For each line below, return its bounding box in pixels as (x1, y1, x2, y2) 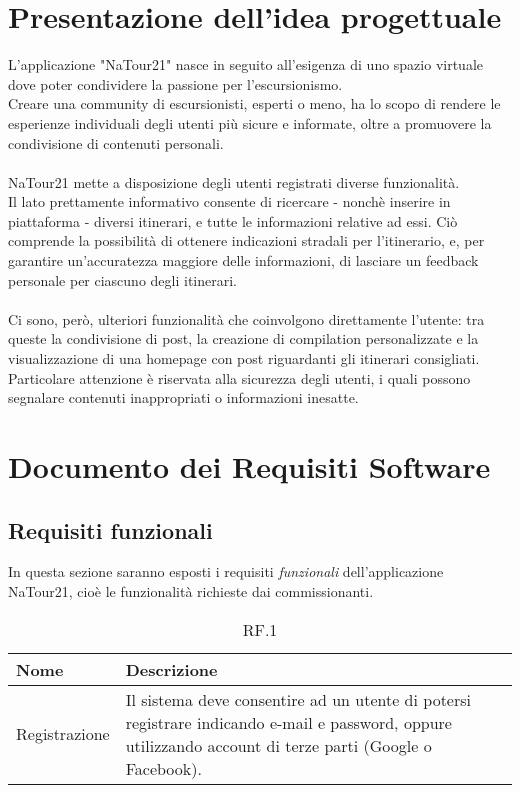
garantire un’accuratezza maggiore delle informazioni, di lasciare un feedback (8, 250, 479, 271)
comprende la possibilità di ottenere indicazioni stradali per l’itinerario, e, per (8, 230, 485, 251)
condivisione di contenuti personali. (8, 132, 224, 153)
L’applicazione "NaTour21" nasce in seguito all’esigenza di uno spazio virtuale (8, 54, 484, 75)
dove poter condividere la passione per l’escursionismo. (8, 73, 343, 94)
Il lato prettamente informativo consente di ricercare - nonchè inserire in (8, 191, 451, 212)
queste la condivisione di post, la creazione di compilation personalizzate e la (8, 328, 479, 349)
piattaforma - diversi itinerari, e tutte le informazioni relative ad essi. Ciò (8, 210, 458, 231)
